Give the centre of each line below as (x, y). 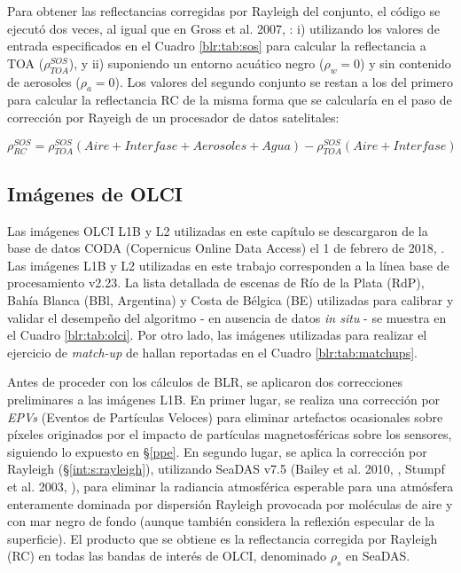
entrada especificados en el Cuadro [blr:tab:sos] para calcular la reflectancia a (217, 46)
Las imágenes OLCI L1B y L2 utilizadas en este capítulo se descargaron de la (218, 230)
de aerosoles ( (44, 81)
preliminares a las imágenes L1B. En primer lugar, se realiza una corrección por (224, 399)
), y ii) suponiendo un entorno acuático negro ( (196, 63)
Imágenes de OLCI (95, 193)
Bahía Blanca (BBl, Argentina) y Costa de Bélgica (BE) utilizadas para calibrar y (230, 300)
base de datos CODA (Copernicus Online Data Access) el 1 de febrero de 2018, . (226, 248)
